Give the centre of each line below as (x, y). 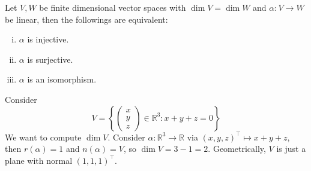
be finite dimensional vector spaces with (113, 7)
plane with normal (39, 160)
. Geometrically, (237, 149)
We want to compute (43, 137)
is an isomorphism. (62, 79)
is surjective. (50, 59)
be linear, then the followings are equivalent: (86, 19)
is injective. (48, 39)
